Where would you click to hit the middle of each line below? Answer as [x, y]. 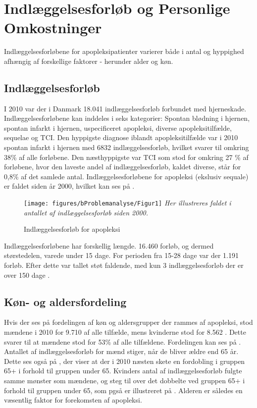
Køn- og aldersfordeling [65, 301]
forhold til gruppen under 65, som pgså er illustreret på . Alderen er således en [123, 390]
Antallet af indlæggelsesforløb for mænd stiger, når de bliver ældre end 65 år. [121, 351]
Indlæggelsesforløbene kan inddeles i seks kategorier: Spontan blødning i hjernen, [127, 118]
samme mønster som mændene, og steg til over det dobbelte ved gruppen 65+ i [125, 381]
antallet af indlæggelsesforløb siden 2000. [86, 212]
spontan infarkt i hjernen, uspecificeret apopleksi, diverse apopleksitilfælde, [118, 127]
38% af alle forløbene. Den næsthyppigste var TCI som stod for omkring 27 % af [126, 157]
